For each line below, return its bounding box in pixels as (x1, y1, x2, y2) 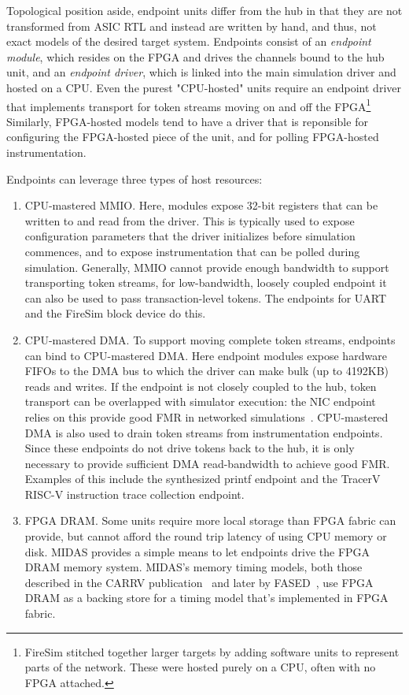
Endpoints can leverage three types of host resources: (6, 170, 263, 187)
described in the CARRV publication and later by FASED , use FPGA (24, 574, 374, 590)
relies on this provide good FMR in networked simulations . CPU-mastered (24, 408, 389, 425)
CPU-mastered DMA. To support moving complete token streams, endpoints (24, 331, 396, 347)
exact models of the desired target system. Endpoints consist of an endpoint (6, 33, 371, 50)
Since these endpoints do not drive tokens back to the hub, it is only (24, 440, 355, 456)
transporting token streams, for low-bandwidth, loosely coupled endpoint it (24, 274, 387, 291)
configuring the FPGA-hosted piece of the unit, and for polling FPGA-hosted (6, 128, 379, 145)
